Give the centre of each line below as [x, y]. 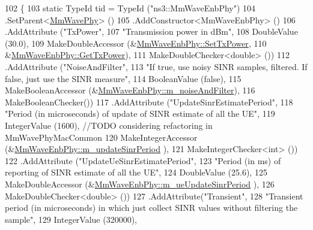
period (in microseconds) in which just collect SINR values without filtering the [151, 208]
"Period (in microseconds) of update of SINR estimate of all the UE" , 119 [140, 114]
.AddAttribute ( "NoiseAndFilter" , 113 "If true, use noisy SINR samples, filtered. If [156, 66]
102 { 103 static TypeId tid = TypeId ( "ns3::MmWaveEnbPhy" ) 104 [130, 8]
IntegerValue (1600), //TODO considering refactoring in [109, 125]
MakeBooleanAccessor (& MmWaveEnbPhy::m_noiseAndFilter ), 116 [130, 90]
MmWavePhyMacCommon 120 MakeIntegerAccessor [101, 137]
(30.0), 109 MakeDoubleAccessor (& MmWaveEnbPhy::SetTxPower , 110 [136, 43]
